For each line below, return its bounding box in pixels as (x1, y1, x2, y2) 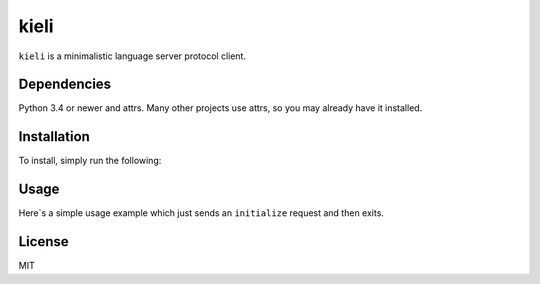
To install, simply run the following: (18, 155, 162, 167)
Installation (18, 128, 90, 145)
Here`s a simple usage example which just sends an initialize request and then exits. (18, 207, 385, 219)
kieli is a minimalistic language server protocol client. (18, 50, 247, 62)
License (18, 233, 69, 250)
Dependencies (18, 76, 112, 93)
